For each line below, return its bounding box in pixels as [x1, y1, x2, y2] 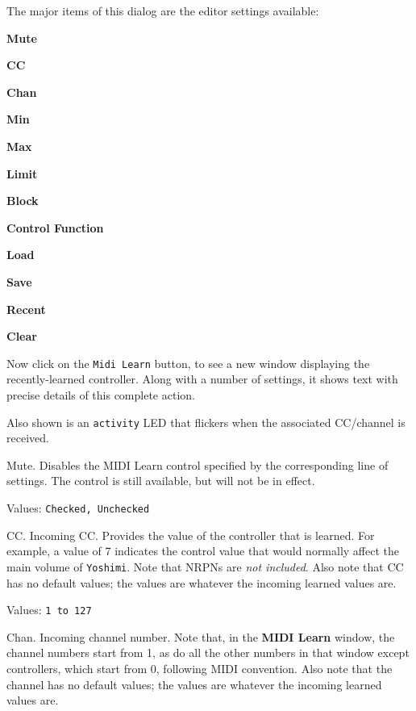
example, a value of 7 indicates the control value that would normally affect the [6, 542, 400, 559]
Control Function [6, 219, 104, 236]
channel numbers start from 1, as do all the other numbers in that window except [6, 644, 410, 661]
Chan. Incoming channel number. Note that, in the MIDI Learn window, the [6, 628, 395, 645]
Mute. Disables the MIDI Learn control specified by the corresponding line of [6, 456, 389, 473]
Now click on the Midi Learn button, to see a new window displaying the [6, 354, 370, 371]
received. [6, 429, 49, 446]
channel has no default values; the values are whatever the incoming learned [6, 675, 382, 692]
